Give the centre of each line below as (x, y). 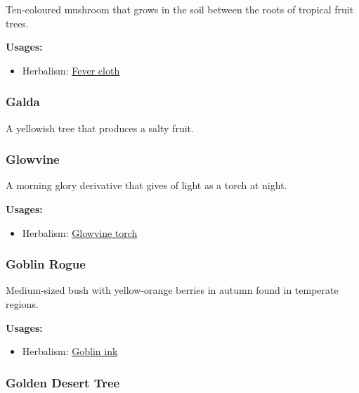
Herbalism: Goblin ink (70, 351)
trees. (17, 23)
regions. (22, 304)
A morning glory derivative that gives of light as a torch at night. (146, 185)
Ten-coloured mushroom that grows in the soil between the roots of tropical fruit (180, 9)
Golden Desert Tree (63, 382)
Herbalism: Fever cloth (71, 70)
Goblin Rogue (46, 264)
